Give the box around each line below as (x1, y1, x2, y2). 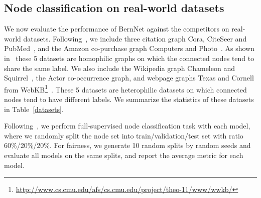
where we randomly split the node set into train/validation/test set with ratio (4, 130, 243, 140)
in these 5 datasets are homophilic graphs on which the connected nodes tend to (4, 52, 254, 63)
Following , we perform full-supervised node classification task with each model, (4, 120, 250, 131)
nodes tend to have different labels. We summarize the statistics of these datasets (4, 94, 254, 104)
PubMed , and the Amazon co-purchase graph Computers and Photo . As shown (4, 43, 255, 53)
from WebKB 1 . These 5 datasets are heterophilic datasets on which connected (4, 82, 247, 94)
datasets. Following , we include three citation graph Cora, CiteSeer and (23, 33, 247, 43)
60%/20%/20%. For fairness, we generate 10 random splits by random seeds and (4, 140, 251, 150)
